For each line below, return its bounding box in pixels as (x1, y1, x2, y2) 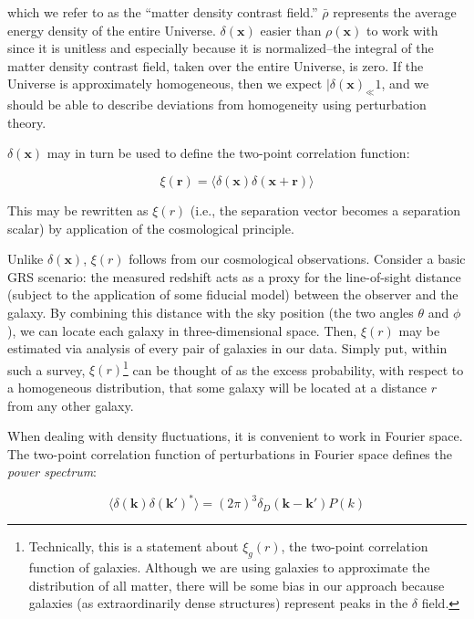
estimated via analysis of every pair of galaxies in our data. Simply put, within (7, 339, 448, 358)
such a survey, (7, 360, 86, 379)
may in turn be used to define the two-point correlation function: (46, 143, 410, 163)
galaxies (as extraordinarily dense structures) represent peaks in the (28, 593, 408, 613)
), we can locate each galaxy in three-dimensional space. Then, (7, 320, 357, 340)
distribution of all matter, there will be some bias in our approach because (28, 575, 445, 594)
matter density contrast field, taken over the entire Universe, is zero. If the (7, 56, 424, 75)
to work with (366, 20, 438, 39)
